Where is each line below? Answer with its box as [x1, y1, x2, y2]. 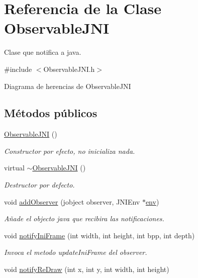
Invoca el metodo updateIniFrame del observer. [4, 247, 147, 257]
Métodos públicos [4, 105, 97, 121]
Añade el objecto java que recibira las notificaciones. [4, 213, 164, 224]
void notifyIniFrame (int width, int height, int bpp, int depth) [4, 230, 195, 240]
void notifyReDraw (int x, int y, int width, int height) [4, 264, 169, 274]
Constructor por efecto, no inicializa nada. [4, 145, 135, 156]
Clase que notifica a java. [4, 47, 81, 57]
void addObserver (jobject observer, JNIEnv [4, 196, 140, 207]
